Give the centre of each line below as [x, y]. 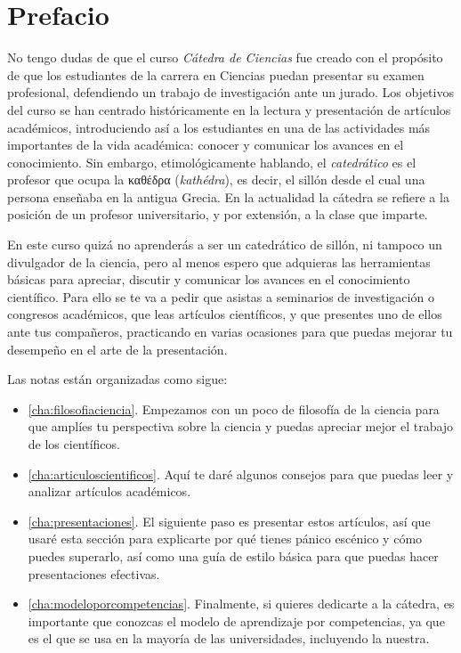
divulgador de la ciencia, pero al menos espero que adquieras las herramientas [219, 261]
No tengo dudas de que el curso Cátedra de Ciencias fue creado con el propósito [225, 57]
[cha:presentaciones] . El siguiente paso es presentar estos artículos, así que [229, 521]
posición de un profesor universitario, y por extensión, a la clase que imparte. [218, 214]
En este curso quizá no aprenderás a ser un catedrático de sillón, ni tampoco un [225, 245]
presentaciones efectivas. [94, 573]
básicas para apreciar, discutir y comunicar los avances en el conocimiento [209, 279]
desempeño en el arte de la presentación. [117, 349]
